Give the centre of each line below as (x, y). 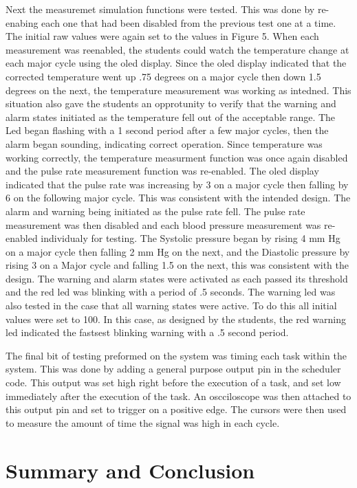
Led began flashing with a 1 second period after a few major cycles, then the (167, 130)
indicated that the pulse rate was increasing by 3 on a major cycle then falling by (177, 184)
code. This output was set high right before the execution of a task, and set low (173, 382)
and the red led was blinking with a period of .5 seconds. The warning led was (171, 292)
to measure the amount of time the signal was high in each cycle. (143, 422)
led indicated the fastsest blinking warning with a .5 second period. (147, 332)
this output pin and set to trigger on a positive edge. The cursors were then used (176, 409)
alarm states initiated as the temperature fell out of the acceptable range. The (171, 117)
